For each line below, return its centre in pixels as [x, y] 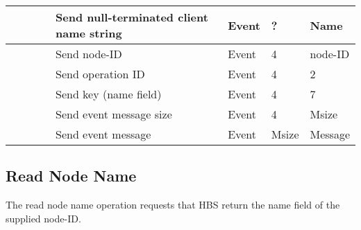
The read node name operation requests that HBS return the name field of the [173, 205]
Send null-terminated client [132, 17]
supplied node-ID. [43, 218]
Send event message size [114, 114]
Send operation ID [100, 74]
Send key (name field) [109, 94]
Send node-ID [89, 54]
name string [89, 33]
